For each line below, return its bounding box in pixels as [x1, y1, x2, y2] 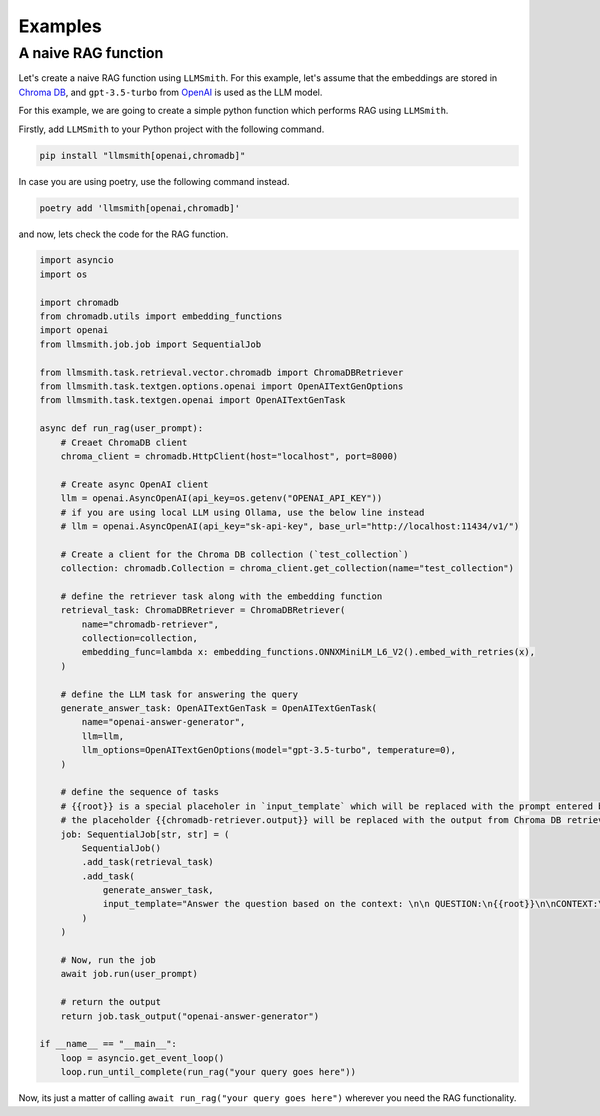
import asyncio [39, 255, 114, 266]
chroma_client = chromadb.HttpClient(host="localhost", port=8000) [60, 450, 399, 462]
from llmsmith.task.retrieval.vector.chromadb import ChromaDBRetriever [39, 366, 404, 378]
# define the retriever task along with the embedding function [60, 590, 383, 602]
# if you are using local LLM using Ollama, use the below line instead [60, 506, 425, 518]
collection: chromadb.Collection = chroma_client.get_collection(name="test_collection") [60, 563, 515, 574]
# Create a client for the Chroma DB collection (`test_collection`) [60, 548, 409, 560]
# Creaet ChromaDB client [60, 436, 188, 448]
